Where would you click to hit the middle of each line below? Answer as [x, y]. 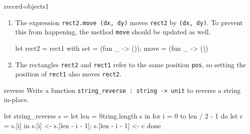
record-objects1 [26, 6]
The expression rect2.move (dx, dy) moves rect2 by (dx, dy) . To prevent [129, 22]
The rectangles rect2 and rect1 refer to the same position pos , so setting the [131, 64]
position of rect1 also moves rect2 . [68, 74]
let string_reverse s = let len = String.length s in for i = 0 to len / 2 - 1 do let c [124, 116]
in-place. [16, 99]
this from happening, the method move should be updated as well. [113, 32]
